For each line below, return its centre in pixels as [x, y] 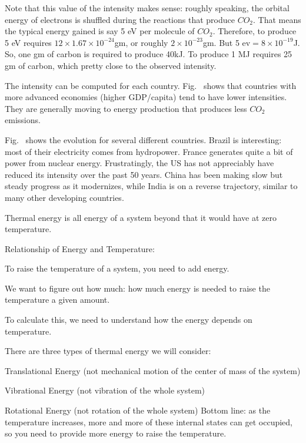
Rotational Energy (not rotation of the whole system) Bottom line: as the [138, 410]
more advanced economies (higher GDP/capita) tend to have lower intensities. [146, 97]
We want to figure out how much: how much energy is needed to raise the [137, 288]
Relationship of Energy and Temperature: [80, 248]
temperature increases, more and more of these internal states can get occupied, [149, 421]
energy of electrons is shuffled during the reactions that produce [120, 19]
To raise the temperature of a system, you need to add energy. [117, 268]
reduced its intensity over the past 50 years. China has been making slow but [144, 174]
